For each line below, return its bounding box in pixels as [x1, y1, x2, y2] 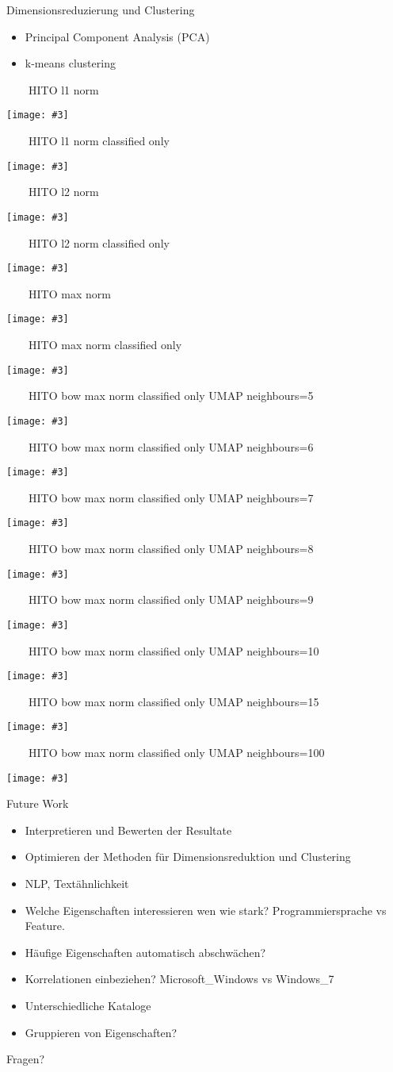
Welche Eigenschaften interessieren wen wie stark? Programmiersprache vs [25, 901, 387, 918]
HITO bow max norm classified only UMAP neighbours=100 [28, 744, 325, 761]
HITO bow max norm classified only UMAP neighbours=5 [28, 387, 314, 404]
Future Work [6, 795, 69, 812]
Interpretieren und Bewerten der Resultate [25, 821, 232, 838]
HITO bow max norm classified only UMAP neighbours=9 [28, 591, 314, 608]
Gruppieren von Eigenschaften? [25, 1024, 177, 1040]
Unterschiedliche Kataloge [25, 997, 151, 1014]
